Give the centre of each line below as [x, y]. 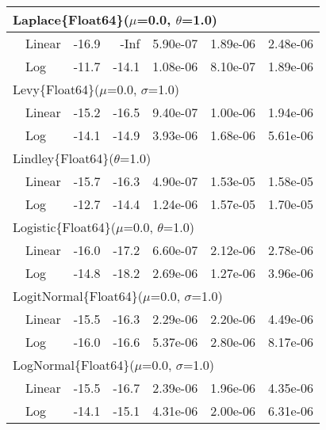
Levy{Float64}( [56, 89]
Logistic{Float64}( [64, 227]
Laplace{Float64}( [71, 19]
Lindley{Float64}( [63, 158]
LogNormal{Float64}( [74, 365]
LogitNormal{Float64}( [78, 296]
